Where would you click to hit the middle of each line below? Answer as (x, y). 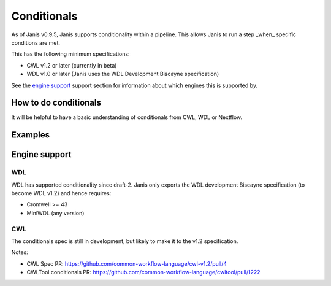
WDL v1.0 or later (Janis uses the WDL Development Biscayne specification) (123, 74)
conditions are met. (36, 42)
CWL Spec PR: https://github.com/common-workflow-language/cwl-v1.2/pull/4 (127, 263)
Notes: (20, 252)
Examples (31, 135)
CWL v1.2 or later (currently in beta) (72, 65)
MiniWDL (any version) (55, 213)
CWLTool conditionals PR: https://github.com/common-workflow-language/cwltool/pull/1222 (143, 272)
